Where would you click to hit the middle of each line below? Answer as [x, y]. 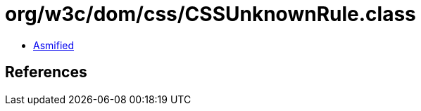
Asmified [54, 45]
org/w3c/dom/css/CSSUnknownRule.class [210, 14]
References [46, 72]
